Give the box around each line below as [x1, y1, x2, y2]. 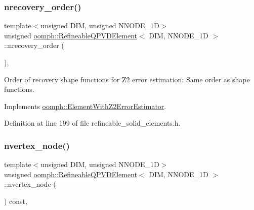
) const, [4, 195, 27, 206]
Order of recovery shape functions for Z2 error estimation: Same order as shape [4, 74, 250, 84]
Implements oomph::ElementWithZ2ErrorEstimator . [4, 100, 166, 111]
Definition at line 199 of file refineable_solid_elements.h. [4, 118, 181, 128]
